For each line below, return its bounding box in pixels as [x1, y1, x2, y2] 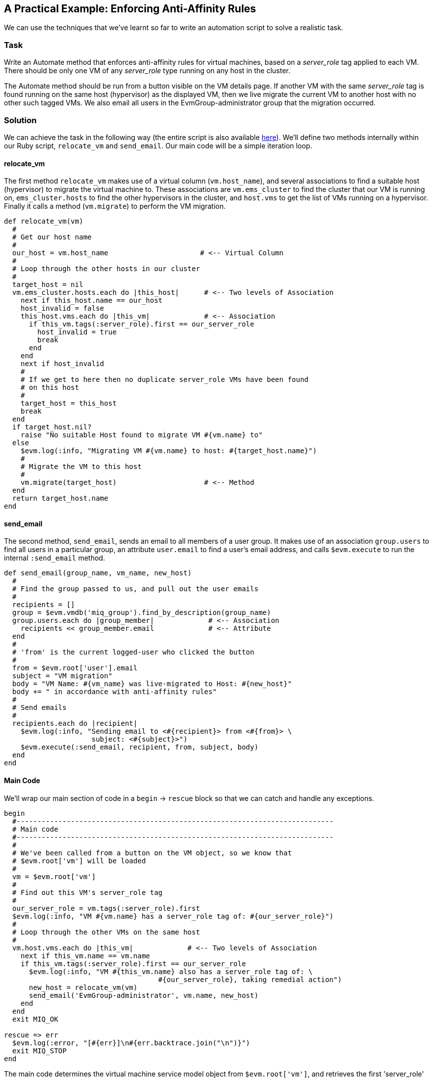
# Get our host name [12, 233, 92, 241]
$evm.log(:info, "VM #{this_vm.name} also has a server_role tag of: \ [29, 967, 313, 976]
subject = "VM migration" [12, 672, 113, 680]
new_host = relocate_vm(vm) [29, 983, 138, 991]
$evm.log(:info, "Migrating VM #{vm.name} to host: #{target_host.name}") [20, 447, 317, 455]
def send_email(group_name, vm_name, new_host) [4, 569, 192, 577]
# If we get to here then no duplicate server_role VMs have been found [20, 375, 309, 384]
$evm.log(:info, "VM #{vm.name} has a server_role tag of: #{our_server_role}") [12, 912, 334, 920]
